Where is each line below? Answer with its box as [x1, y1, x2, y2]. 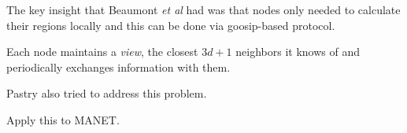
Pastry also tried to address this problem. [6, 85, 207, 102]
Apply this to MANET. [6, 111, 120, 127]
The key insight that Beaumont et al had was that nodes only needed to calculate [6, 2, 401, 17]
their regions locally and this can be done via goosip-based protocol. [6, 17, 335, 33]
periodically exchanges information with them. [6, 58, 231, 75]
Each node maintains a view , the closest [6, 43, 198, 60]
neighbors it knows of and [235, 43, 360, 60]
